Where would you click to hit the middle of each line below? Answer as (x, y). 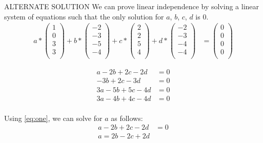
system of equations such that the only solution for (84, 16)
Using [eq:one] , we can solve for (53, 118)
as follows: (127, 118)
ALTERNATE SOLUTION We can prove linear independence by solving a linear (132, 6)
